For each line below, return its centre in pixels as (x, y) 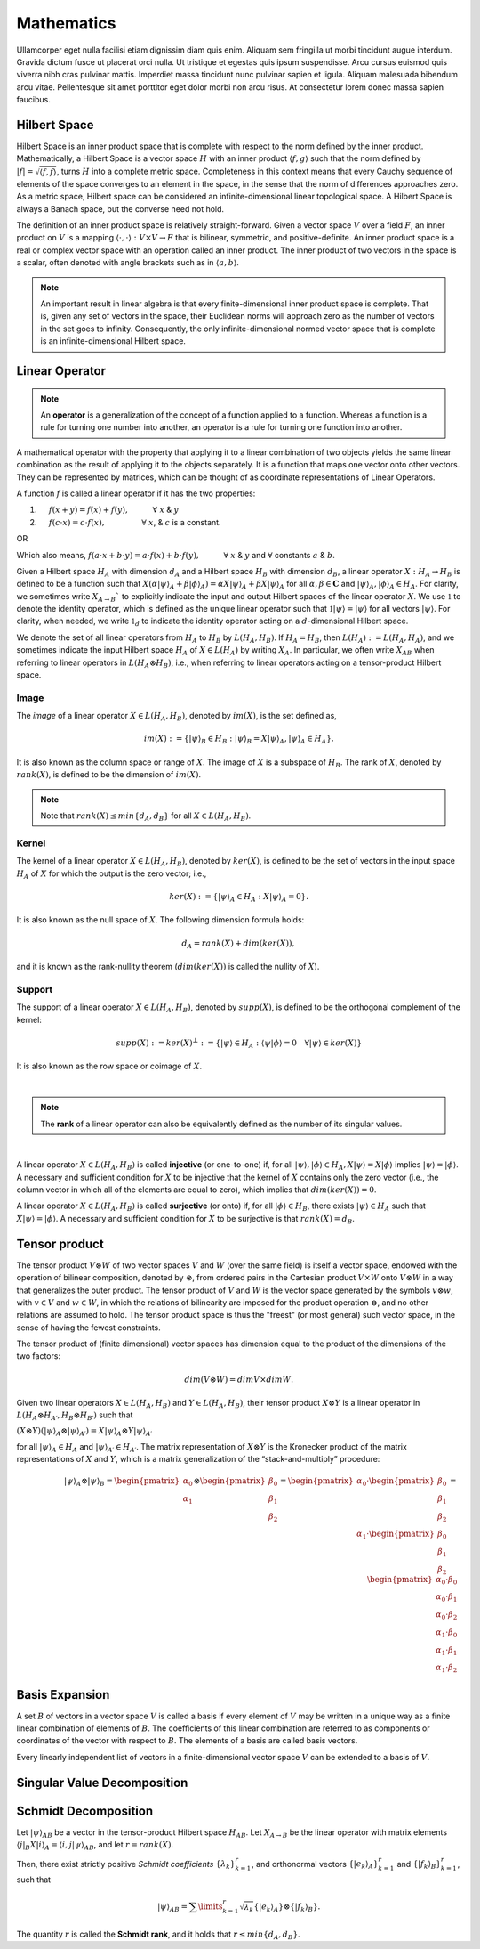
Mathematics (66, 23)
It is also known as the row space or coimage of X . (109, 1066)
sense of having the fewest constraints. (89, 1328)
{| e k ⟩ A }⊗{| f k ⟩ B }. (287, 1908)
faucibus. (33, 100)
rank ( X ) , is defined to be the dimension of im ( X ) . (109, 775)
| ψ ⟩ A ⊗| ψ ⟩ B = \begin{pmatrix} (122, 1482)
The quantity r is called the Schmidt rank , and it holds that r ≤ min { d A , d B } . (159, 1935)
